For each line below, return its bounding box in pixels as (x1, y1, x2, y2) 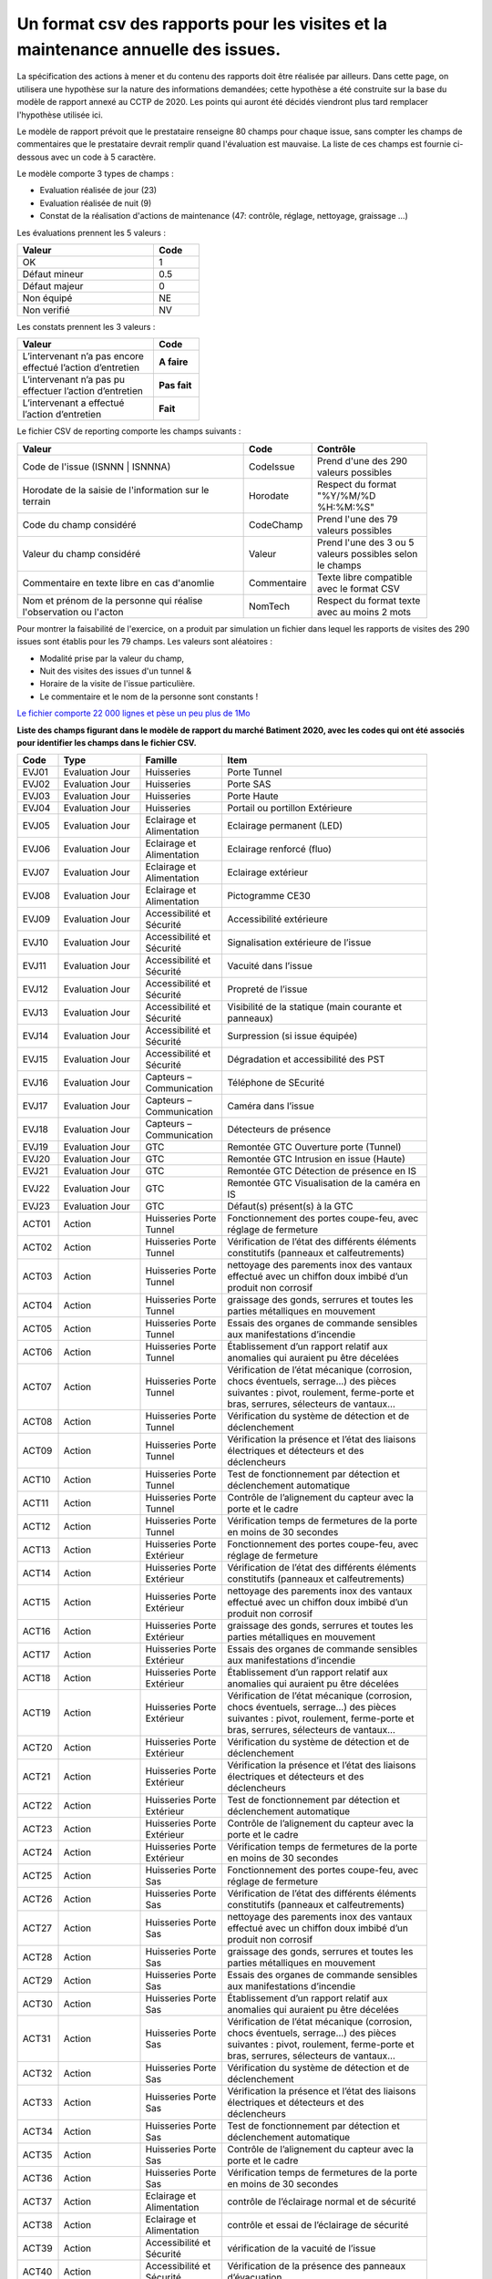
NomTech (249, 600, 291, 613)
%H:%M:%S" (316, 500, 375, 513)
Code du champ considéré (22, 518, 137, 531)
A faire (158, 356, 189, 368)
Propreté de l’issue (227, 983, 308, 995)
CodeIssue (249, 460, 295, 473)
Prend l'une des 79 (316, 512, 398, 525)
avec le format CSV (316, 582, 401, 594)
